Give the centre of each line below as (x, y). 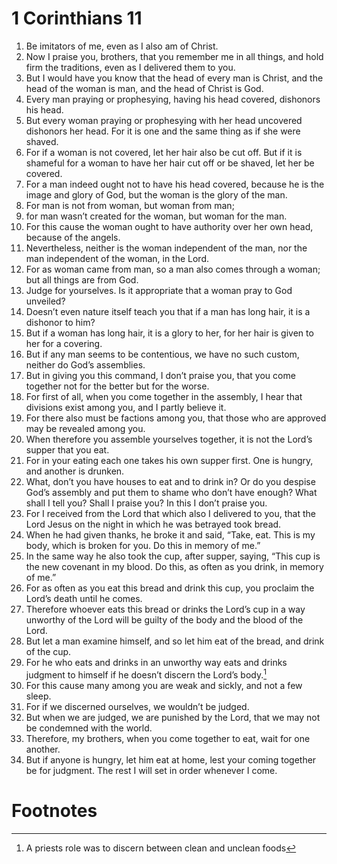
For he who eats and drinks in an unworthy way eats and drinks (156, 662)
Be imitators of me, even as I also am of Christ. (122, 46)
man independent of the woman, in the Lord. (117, 258)
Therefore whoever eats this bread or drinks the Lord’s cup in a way (165, 609)
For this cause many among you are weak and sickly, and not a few (164, 685)
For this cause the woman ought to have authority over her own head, (169, 226)
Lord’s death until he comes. (84, 598)
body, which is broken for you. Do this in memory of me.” (143, 545)
